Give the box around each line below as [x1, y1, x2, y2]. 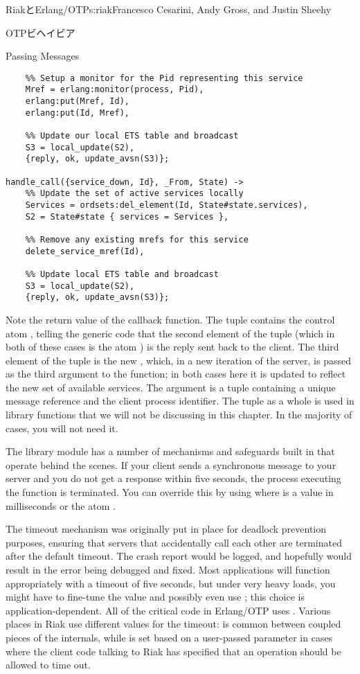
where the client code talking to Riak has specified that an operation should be [6, 644, 341, 658]
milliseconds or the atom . [6, 498, 116, 513]
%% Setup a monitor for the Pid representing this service [25, 73, 303, 83]
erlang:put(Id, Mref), [25, 107, 129, 118]
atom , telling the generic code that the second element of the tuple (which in [6, 326, 335, 340]
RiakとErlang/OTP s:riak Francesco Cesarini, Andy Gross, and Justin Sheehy [6, 2, 332, 16]
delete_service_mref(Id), [25, 246, 145, 256]
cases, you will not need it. [6, 420, 118, 435]
